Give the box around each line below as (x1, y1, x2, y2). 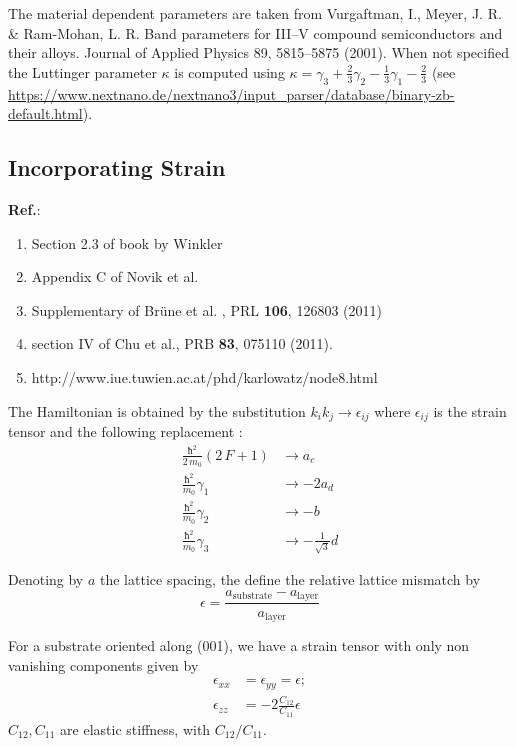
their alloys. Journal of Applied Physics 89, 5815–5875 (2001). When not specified (8, 42, 509, 63)
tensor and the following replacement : (8, 420, 243, 441)
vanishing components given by (8, 654, 199, 675)
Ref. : (8, 198, 41, 219)
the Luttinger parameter (8, 61, 157, 82)
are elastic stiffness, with (60, 718, 211, 739)
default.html (8, 103, 83, 124)
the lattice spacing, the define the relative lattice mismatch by (100, 569, 481, 590)
